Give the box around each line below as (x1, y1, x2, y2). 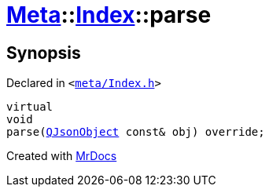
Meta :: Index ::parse (6, 2, 212, 28)
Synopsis (6, 42, 81, 63)
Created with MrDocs (6, 149, 117, 163)
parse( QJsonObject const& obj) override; (6, 126, 265, 139)
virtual (6, 100, 53, 114)
